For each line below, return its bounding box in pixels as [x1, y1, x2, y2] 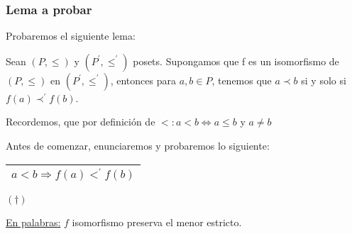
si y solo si [301, 72, 346, 87]
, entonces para [110, 72, 176, 87]
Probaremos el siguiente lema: [6, 28, 136, 43]
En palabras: [6, 215, 61, 230]
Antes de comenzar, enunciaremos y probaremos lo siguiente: [6, 138, 270, 152]
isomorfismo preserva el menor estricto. [72, 215, 242, 230]
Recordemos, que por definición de [6, 114, 155, 129]
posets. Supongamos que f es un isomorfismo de [133, 53, 339, 68]
